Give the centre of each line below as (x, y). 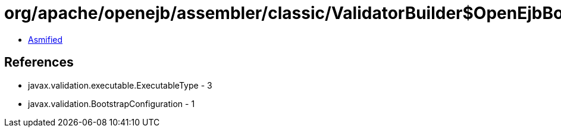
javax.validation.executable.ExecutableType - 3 (120, 85)
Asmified (46, 39)
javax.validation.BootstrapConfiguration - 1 (112, 103)
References (39, 62)
